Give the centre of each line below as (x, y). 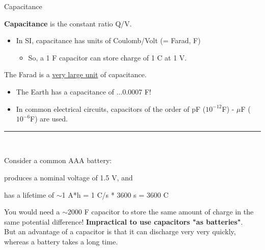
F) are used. (49, 119)
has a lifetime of (29, 194)
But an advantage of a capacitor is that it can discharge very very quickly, (120, 231)
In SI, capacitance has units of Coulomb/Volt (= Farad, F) (108, 40)
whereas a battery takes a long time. (61, 241)
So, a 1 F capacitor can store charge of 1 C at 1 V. (108, 57)
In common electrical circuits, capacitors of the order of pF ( (111, 108)
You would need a (32, 212)
